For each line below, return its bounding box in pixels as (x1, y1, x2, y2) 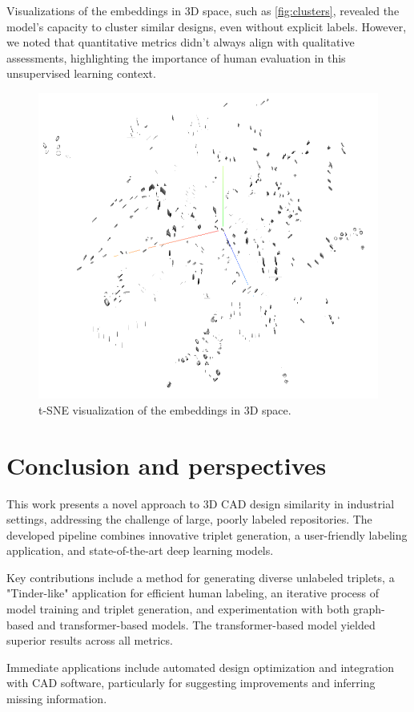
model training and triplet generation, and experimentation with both (6, 601, 350, 617)
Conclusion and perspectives (6, 448, 327, 481)
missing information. (6, 690, 107, 707)
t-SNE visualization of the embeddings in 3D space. (38, 401, 291, 418)
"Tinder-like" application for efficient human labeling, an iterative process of (6, 585, 380, 601)
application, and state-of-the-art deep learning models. (6, 542, 274, 559)
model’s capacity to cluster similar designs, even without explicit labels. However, (6, 18, 407, 34)
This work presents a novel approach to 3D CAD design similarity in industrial (6, 495, 395, 512)
